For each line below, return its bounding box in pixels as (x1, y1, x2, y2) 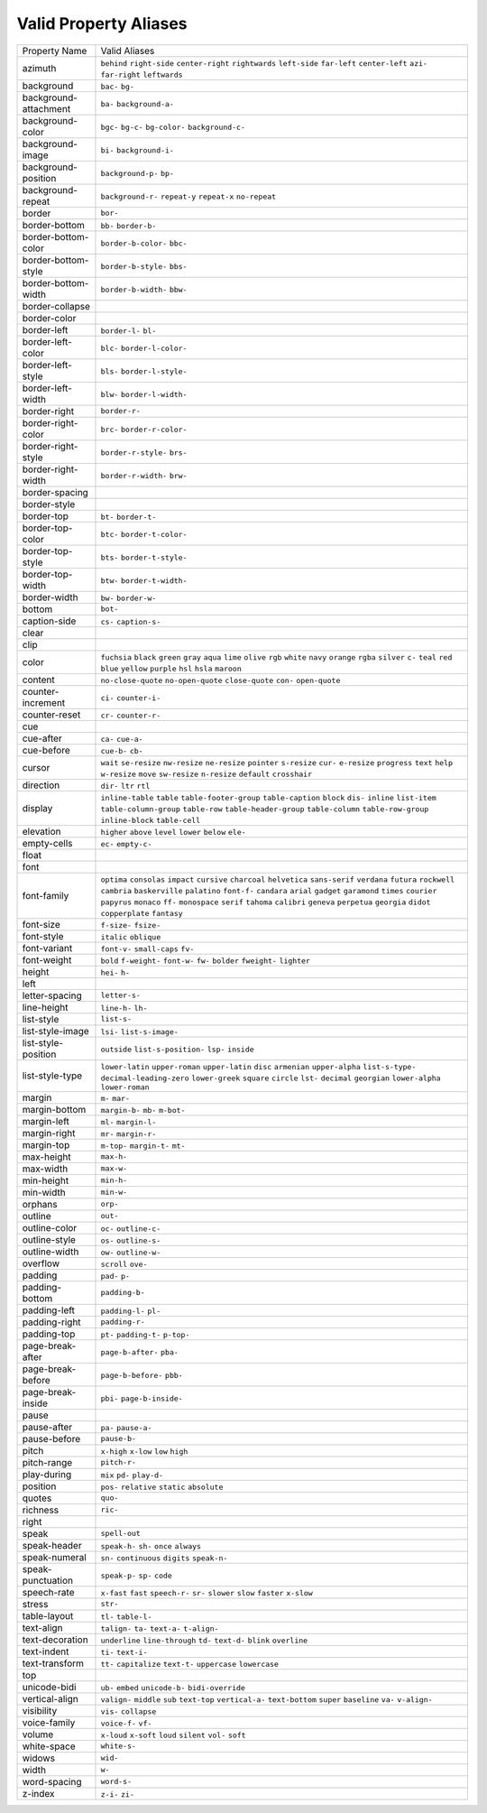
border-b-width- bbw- (100, 284, 188, 294)
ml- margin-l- (100, 1117, 157, 1127)
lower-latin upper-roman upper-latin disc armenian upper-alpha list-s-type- (100, 1061, 417, 1071)
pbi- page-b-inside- (100, 1393, 184, 1403)
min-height (22, 1174, 69, 1187)
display (22, 801, 53, 814)
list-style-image (22, 1024, 89, 1037)
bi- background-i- (100, 145, 175, 155)
